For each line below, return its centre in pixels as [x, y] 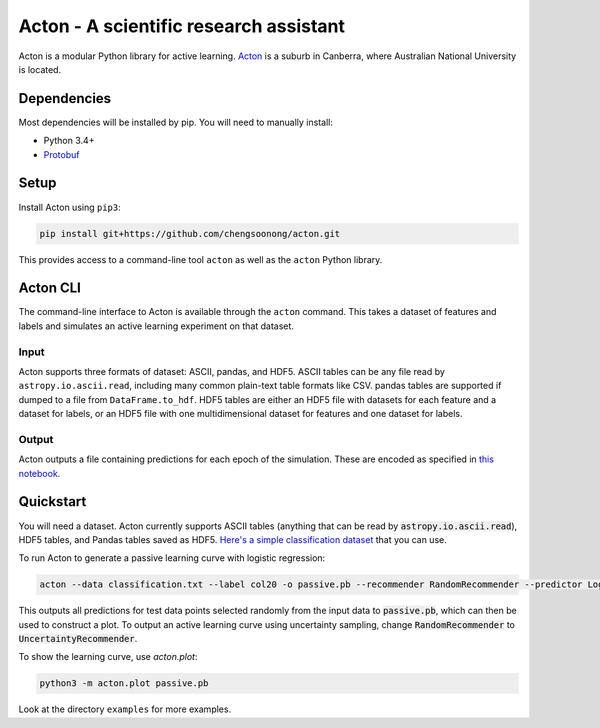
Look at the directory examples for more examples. [125, 709]
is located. [40, 69]
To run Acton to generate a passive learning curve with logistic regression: [172, 558]
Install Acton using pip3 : [69, 207]
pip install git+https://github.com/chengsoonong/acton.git [190, 233]
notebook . [39, 473]
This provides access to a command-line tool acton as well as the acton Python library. [200, 259]
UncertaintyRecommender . [78, 639]
